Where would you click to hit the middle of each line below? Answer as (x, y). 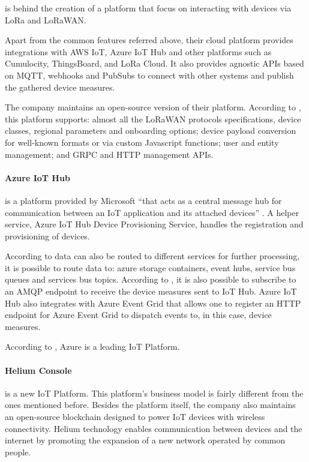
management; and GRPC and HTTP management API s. (109, 154)
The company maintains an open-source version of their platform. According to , (153, 107)
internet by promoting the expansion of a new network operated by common (145, 440)
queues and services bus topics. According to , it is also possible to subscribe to (151, 279)
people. (18, 451)
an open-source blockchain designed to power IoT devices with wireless (135, 417)
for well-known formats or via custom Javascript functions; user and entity (142, 142)
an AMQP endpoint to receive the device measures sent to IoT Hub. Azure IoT (151, 291)
